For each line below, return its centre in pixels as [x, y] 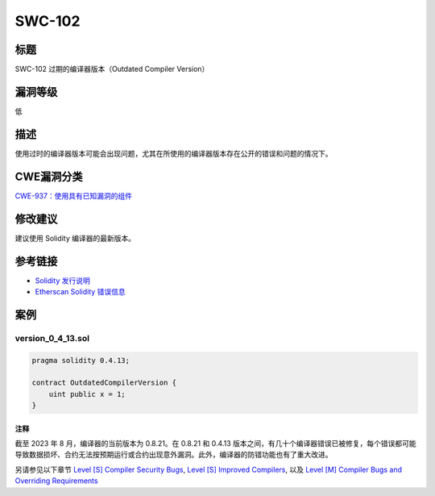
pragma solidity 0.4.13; [81, 360]
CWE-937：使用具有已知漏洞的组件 [74, 196]
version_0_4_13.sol [52, 338]
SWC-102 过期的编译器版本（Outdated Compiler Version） [112, 69]
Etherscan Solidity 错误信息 [81, 291]
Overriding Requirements [56, 481]
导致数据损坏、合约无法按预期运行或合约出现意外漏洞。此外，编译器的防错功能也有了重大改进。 [174, 455]
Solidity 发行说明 [62, 280]
